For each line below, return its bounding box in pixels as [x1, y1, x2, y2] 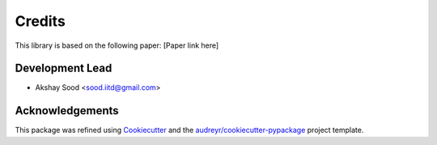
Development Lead [15, 62, 112, 75]
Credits [15, 12, 66, 30]
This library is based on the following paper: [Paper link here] [15, 41, 219, 50]
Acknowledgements [15, 104, 119, 117]
